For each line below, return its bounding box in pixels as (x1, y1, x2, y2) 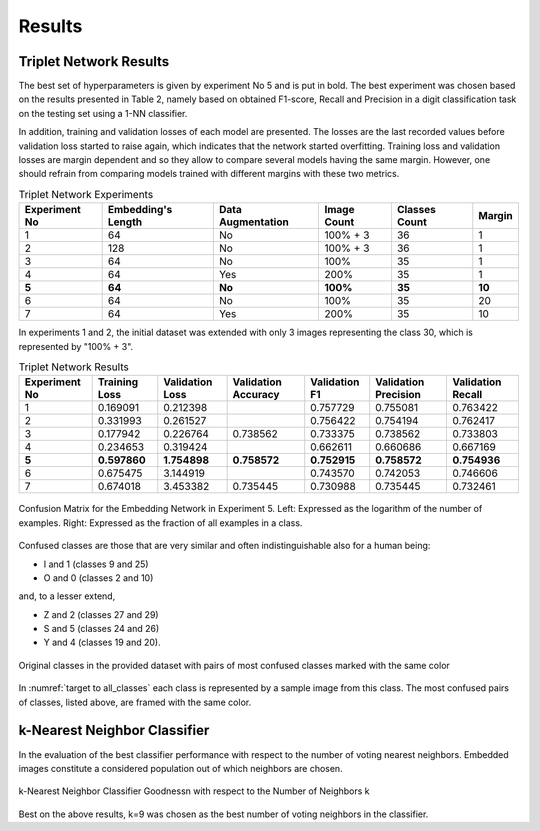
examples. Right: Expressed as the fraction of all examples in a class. (18, 516, 303, 529)
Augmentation (218, 215, 289, 229)
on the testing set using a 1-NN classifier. (18, 107, 188, 119)
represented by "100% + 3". (18, 340, 134, 352)
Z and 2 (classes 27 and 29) (43, 608, 159, 620)
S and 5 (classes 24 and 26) (43, 623, 160, 635)
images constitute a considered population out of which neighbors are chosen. (18, 762, 344, 774)
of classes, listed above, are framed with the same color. (18, 696, 252, 708)
